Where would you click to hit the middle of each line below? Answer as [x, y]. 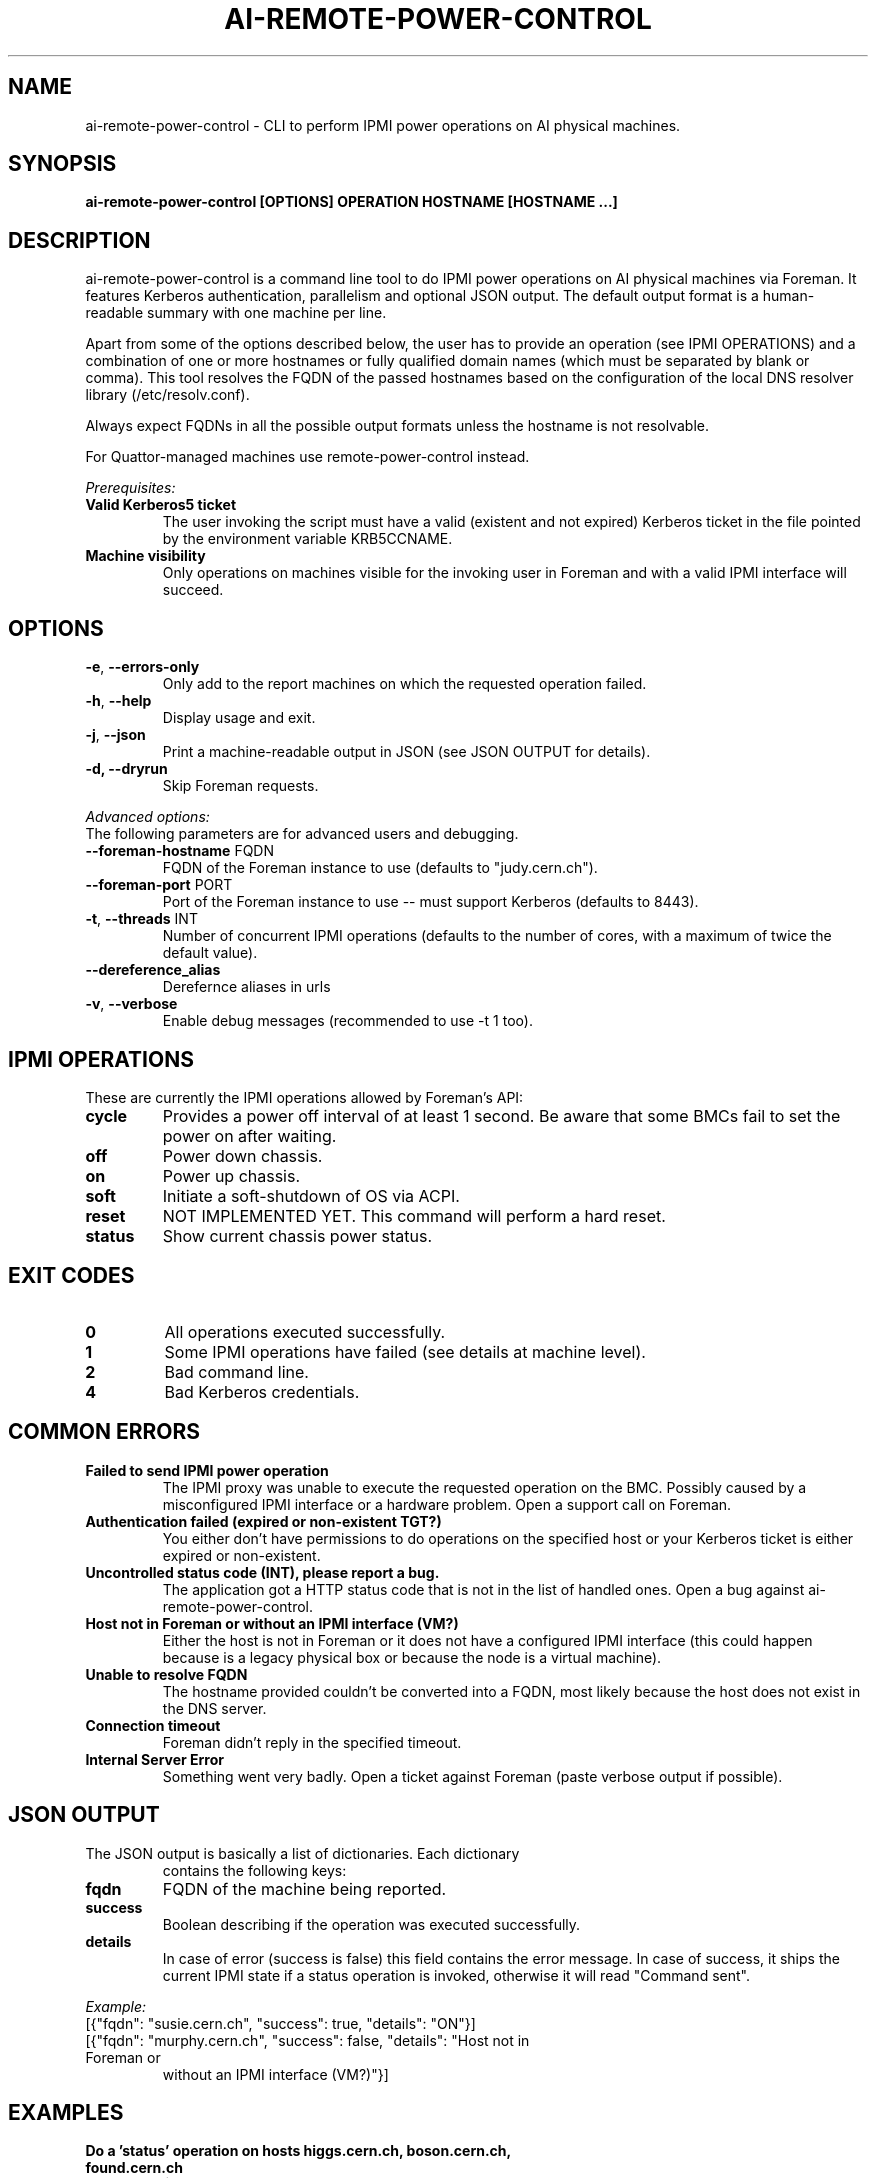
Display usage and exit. [239, 718]
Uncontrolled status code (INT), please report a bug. [262, 1572]
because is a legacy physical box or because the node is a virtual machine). [412, 1657]
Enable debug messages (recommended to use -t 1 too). [347, 1021]
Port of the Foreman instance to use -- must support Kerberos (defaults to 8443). [430, 902]
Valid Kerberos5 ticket [161, 505]
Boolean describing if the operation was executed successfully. [371, 1924]
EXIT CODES [71, 1276]
